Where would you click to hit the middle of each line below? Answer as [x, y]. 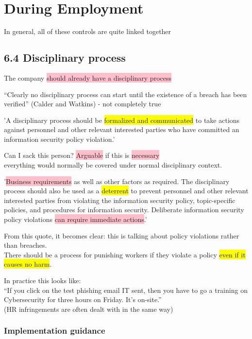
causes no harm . [28, 264]
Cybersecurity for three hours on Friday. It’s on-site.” [83, 299]
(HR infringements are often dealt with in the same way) [89, 309]
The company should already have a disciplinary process [88, 77]
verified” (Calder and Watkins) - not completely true [83, 104]
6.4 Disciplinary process [65, 58]
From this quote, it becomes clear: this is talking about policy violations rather [122, 235]
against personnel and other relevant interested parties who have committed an [122, 129]
